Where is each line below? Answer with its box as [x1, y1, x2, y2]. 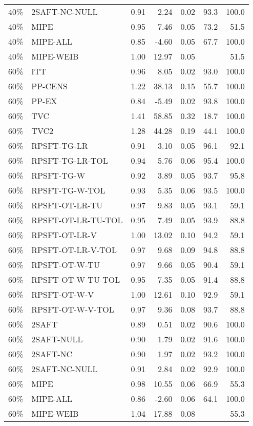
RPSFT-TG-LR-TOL [31, 154, 108, 166]
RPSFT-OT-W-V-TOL [31, 303, 114, 315]
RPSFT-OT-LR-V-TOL [31, 244, 117, 256]
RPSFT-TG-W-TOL [31, 184, 106, 196]
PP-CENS [31, 80, 68, 92]
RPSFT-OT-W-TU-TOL [31, 274, 120, 285]
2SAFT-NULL [31, 333, 83, 345]
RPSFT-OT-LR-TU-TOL [31, 214, 123, 226]
